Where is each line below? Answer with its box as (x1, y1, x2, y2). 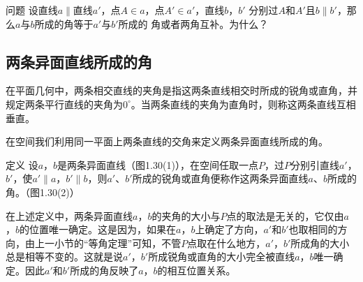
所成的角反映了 (70, 262, 139, 277)
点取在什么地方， (187, 235, 266, 250)
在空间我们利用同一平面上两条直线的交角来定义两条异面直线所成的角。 (6, 134, 328, 149)
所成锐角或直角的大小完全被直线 (148, 249, 295, 264)
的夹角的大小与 (151, 208, 221, 223)
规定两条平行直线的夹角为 (6, 96, 123, 111)
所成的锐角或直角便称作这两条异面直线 (132, 171, 309, 186)
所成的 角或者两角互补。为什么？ (118, 16, 269, 31)
